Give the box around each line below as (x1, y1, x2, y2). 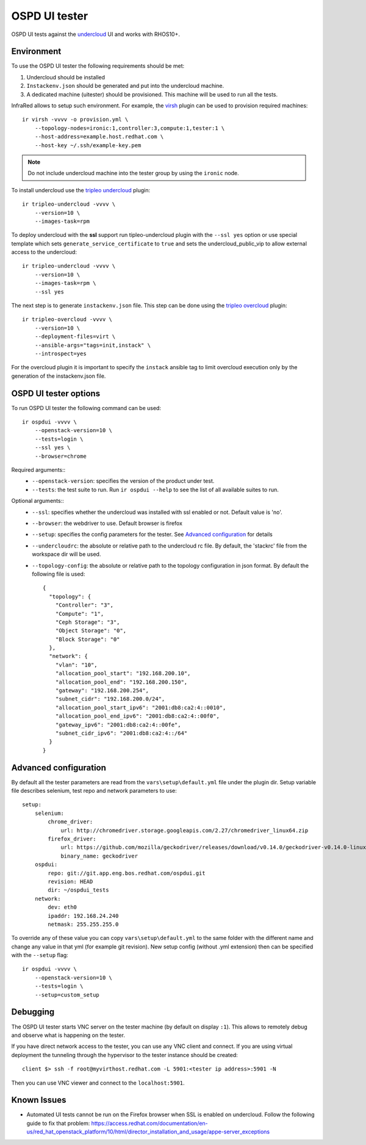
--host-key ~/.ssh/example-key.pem (34, 142, 142, 149)
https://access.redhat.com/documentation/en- (91, 1119, 209, 1127)
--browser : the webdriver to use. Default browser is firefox (32, 519, 183, 527)
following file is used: (32, 570, 85, 577)
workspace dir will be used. (32, 551, 101, 558)
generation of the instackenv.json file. (11, 372, 106, 380)
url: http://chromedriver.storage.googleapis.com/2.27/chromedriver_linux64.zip (60, 827, 309, 834)
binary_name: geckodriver (60, 852, 138, 859)
